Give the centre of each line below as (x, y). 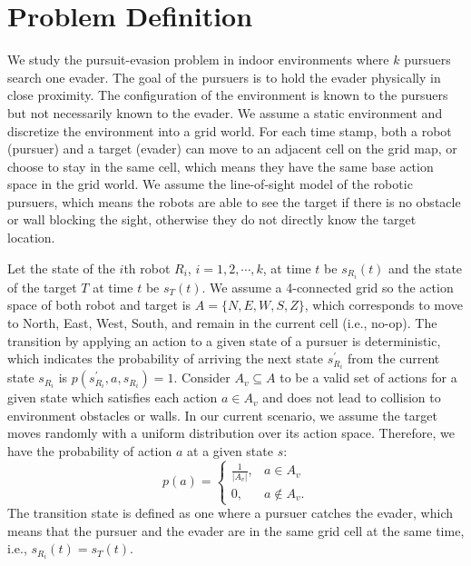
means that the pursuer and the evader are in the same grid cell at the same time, (236, 530)
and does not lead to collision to (352, 397)
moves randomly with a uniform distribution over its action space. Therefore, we (231, 433)
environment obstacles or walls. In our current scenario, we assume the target (222, 415)
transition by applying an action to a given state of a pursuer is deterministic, (224, 340)
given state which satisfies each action (113, 397)
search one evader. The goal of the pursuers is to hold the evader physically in (224, 77)
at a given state (230, 451)
